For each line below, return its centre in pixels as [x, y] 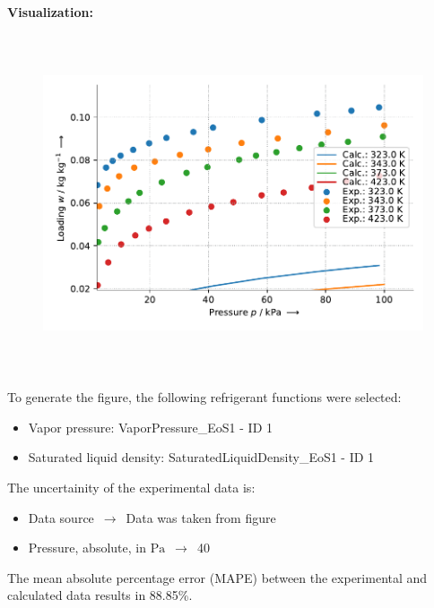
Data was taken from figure [201, 517]
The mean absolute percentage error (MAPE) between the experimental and [217, 577]
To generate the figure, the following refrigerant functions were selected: [204, 397]
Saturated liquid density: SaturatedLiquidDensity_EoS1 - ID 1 [201, 457]
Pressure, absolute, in [87, 548]
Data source [61, 517]
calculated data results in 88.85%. [100, 595]
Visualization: [50, 12]
